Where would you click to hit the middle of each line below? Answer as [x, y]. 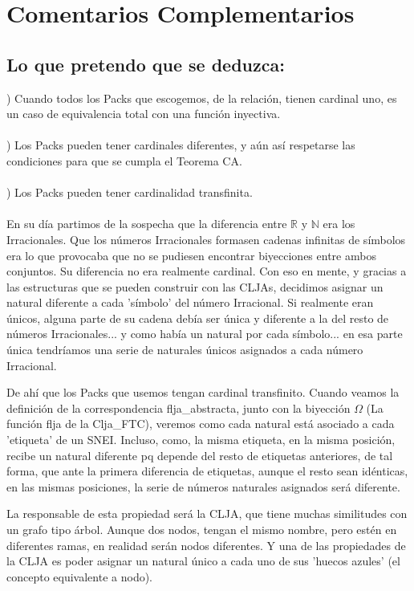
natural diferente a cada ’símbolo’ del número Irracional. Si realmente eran [190, 302]
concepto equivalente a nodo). [79, 576]
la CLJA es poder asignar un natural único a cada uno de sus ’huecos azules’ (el [203, 561]
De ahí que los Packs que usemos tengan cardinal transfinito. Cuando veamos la [203, 392]
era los [339, 224]
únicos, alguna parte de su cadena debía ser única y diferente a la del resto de [198, 318]
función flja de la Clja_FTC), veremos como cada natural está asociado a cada [201, 424]
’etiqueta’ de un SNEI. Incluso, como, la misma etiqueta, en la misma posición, [201, 440]
